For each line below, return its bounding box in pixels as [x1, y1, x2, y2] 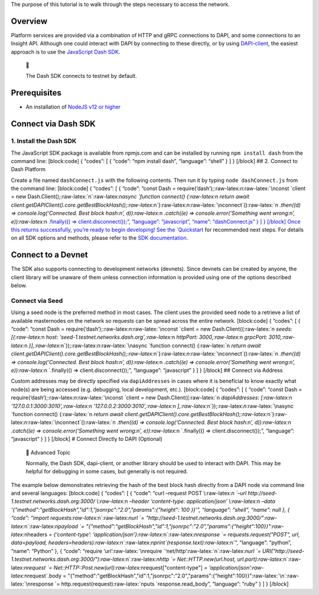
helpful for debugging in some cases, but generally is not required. [25, 468, 188, 475]
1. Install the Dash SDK [11, 137, 77, 145]
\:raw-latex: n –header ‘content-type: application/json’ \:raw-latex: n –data [96, 498, 276, 505]
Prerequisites [11, 88, 61, 98]
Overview [11, 16, 48, 26]
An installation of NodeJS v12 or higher [25, 103, 121, 110]
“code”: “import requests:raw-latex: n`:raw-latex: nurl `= [11, 514, 145, 522]
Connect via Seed [11, 296, 63, 305]
